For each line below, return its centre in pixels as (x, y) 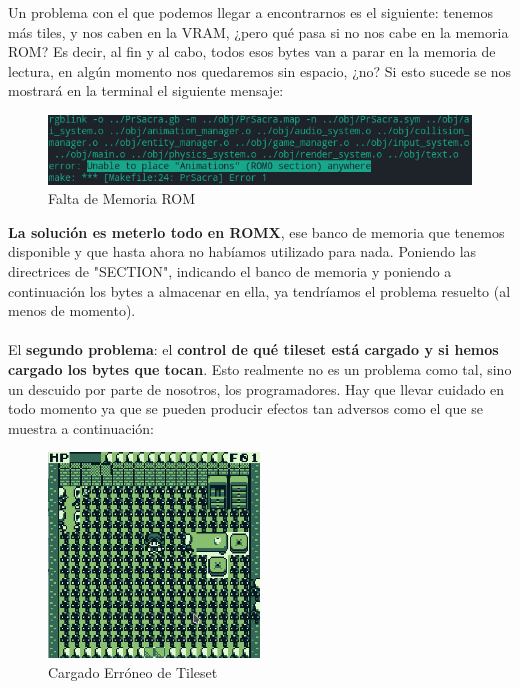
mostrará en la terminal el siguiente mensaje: (146, 90)
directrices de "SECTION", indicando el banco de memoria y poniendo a (230, 270)
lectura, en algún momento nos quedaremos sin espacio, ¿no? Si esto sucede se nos (260, 70)
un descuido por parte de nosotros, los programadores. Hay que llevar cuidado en (256, 388)
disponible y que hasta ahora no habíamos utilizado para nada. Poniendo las (242, 251)
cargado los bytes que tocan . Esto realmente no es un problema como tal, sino (260, 368)
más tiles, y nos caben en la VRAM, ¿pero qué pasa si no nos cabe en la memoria (258, 31)
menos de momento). (72, 310)
